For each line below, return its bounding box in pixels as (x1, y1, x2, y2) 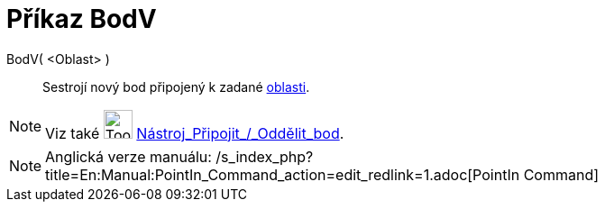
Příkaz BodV (6, 4, 157, 34)
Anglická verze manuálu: (45, 147, 212, 166)
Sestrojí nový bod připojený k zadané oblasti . (42, 78, 310, 95)
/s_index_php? (215, 147, 314, 166)
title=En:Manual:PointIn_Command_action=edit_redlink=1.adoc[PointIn (45, 165, 520, 184)
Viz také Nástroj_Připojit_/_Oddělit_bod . (45, 123, 344, 142)
